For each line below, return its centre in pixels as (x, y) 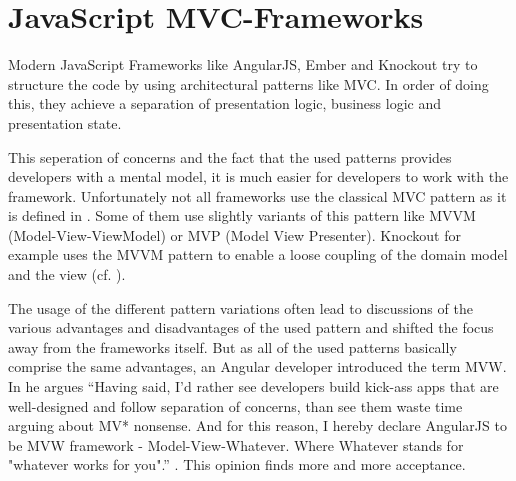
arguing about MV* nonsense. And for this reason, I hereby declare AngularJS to (257, 425)
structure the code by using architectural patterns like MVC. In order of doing (248, 83)
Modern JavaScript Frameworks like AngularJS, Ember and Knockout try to (243, 64)
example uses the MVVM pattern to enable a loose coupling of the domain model (258, 254)
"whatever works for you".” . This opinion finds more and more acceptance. (237, 464)
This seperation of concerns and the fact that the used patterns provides (230, 156)
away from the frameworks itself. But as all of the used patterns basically (232, 346)
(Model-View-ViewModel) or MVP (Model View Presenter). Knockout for (234, 234)
